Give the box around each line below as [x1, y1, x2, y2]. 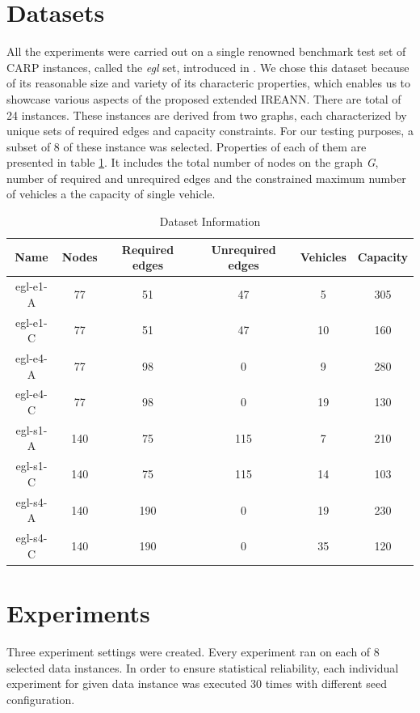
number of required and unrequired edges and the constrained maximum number [6, 169, 406, 186]
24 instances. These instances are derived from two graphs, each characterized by [6, 106, 407, 123]
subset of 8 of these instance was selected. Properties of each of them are [6, 138, 367, 155]
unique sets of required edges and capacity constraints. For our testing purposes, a [6, 122, 414, 139]
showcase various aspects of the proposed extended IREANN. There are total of [6, 90, 401, 107]
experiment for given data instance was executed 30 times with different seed [6, 675, 387, 692]
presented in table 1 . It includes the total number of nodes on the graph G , [6, 154, 379, 171]
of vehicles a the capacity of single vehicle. [6, 185, 216, 202]
